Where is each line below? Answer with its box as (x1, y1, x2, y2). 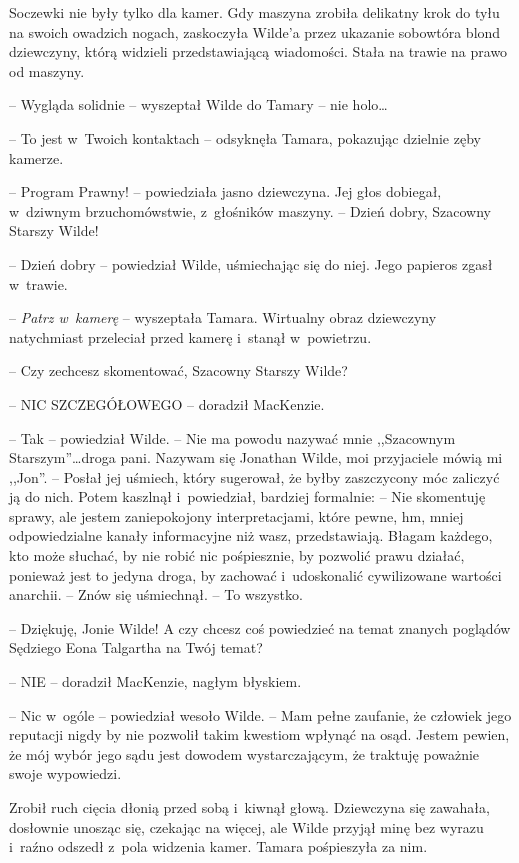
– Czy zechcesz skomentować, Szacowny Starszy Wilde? (9, 360, 348, 381)
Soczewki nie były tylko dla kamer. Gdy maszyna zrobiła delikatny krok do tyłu (9, 2, 500, 22)
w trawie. (9, 273, 68, 294)
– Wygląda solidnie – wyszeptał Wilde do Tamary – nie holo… (9, 94, 388, 115)
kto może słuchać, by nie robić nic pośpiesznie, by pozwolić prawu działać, (9, 545, 465, 566)
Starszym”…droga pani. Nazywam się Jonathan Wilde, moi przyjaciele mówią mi (9, 447, 503, 468)
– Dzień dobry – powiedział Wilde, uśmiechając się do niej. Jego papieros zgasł (9, 253, 493, 274)
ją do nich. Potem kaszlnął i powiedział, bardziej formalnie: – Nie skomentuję (9, 486, 486, 507)
